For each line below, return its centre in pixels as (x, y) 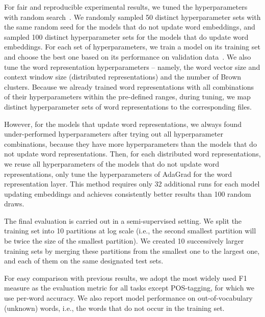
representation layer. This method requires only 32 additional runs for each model (132, 184)
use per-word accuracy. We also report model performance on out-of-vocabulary (128, 298)
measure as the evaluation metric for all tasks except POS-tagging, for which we (129, 288)
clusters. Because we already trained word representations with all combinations (129, 86)
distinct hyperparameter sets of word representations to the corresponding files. (128, 106)
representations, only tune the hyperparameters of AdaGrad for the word (118, 174)
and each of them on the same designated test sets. (84, 261)
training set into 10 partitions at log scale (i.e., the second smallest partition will (130, 231)
